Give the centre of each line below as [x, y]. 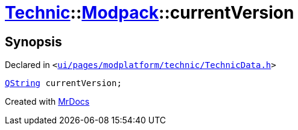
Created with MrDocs [47, 102]
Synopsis [33, 42]
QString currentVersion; [63, 83]
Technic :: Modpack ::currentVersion [150, 13]
